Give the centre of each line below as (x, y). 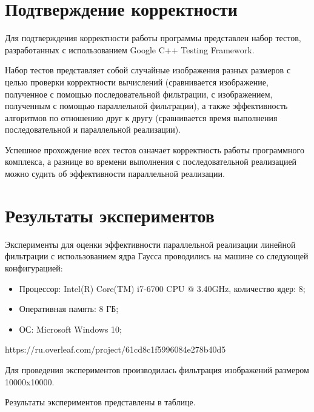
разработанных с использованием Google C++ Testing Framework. (130, 49)
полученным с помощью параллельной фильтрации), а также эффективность (146, 106)
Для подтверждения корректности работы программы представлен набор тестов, (153, 38)
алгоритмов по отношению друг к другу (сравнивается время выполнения (141, 117)
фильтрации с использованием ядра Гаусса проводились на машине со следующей (157, 256)
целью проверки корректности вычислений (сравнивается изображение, (137, 81)
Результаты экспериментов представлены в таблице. (100, 402)
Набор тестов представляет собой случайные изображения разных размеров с (148, 70)
